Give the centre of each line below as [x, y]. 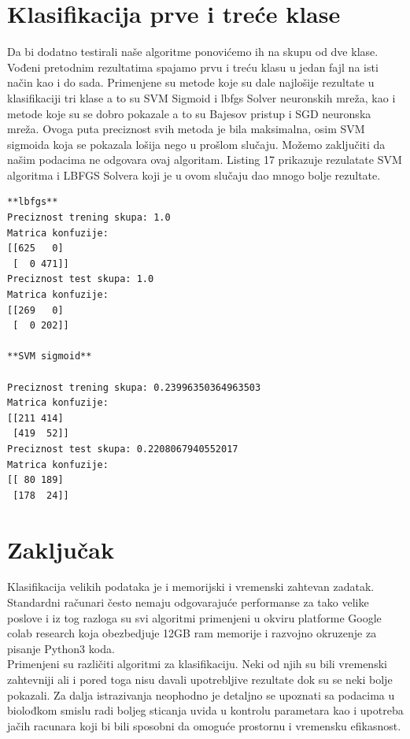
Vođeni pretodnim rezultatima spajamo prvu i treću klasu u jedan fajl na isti [193, 67]
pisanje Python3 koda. [61, 648]
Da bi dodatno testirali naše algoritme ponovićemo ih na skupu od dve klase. [193, 52]
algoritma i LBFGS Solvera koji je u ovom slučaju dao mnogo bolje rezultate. [194, 175]
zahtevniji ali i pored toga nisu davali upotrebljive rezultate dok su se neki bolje [200, 680]
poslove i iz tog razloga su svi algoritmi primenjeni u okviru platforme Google [194, 617]
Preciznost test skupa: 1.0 [81, 279]
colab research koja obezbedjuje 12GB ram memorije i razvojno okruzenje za [192, 633]
